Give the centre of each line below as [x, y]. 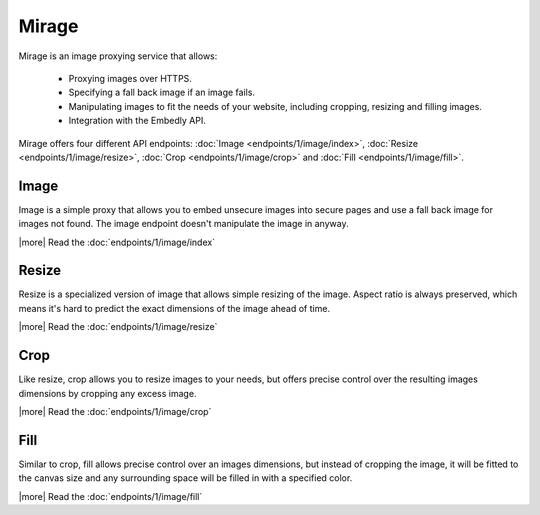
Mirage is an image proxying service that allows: [118, 56]
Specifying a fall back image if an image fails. [161, 92]
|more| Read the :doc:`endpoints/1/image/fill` [110, 496]
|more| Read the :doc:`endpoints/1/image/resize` [118, 327]
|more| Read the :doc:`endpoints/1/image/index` [116, 242]
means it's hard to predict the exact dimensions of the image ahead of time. [174, 308]
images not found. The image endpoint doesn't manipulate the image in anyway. [183, 224]
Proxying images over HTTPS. [130, 78]
